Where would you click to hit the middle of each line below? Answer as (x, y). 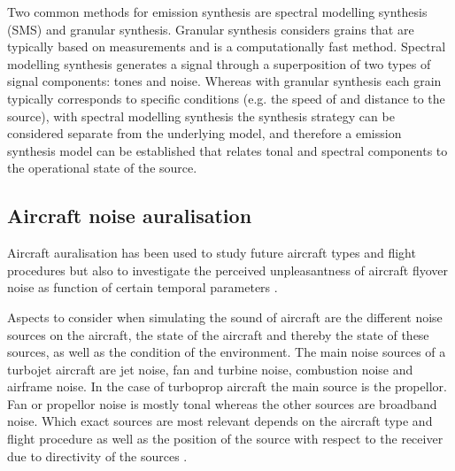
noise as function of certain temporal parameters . (143, 287)
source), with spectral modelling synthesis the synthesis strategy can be (201, 116)
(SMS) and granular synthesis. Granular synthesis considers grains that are (211, 29)
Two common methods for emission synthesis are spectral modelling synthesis (217, 12)
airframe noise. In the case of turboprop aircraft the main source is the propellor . (227, 386)
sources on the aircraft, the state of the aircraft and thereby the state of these (218, 334)
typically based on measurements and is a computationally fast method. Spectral (227, 46)
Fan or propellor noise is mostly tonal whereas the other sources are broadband (222, 403)
